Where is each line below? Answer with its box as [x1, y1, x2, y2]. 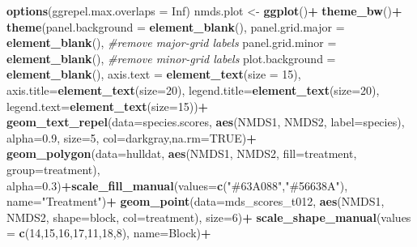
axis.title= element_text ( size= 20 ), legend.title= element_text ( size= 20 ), [6, 81, 380, 98]
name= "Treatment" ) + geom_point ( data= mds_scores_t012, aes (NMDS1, [6, 193, 385, 210]
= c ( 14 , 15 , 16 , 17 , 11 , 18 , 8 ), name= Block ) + [6, 224, 211, 241]
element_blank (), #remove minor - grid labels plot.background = [6, 49, 336, 66]
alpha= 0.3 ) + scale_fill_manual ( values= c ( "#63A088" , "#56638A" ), [6, 177, 348, 194]
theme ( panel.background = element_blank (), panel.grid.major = [6, 18, 345, 35]
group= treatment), [6, 160, 100, 177]
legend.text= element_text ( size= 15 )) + [6, 97, 209, 114]
